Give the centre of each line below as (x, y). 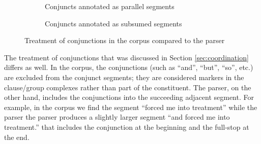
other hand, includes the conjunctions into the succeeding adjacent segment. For (129, 97)
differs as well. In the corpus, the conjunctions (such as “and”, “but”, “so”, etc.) (129, 67)
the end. (17, 137)
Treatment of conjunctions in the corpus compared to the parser (125, 40)
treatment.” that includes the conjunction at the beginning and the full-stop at (127, 127)
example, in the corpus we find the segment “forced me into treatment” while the (131, 107)
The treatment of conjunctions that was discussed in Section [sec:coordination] (126, 57)
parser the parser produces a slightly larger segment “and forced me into (117, 117)
